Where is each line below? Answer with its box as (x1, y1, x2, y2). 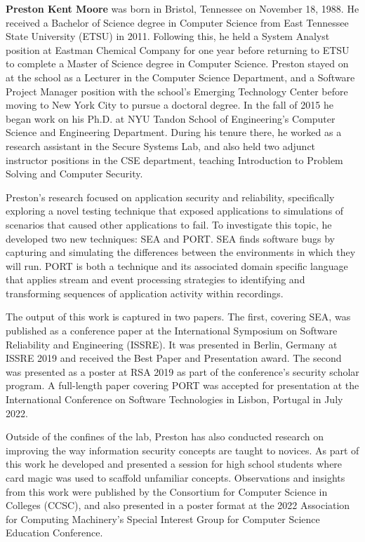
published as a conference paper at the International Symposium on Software (6, 323, 338, 338)
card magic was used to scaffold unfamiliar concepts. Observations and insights (6, 470, 345, 485)
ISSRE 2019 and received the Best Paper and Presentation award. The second (6, 351, 342, 365)
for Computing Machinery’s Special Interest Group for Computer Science (6, 511, 320, 526)
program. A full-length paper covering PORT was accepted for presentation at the (6, 378, 359, 393)
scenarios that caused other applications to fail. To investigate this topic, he (6, 217, 332, 231)
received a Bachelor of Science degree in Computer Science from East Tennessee (6, 15, 349, 29)
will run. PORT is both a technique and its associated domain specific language (6, 258, 348, 273)
